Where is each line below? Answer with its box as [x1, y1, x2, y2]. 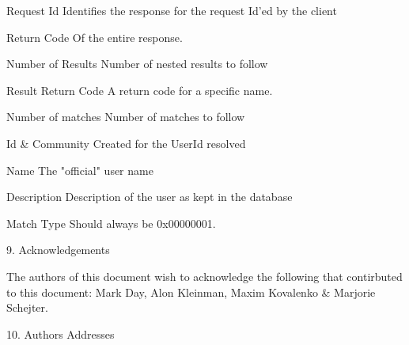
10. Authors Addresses [6, 325, 115, 342]
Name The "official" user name [6, 161, 153, 178]
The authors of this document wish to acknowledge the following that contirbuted [6, 267, 403, 284]
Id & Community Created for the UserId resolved [6, 135, 246, 151]
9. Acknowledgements [6, 241, 110, 258]
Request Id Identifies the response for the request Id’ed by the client [6, 2, 337, 18]
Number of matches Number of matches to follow [6, 108, 245, 125]
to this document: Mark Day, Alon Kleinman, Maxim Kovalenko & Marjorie [6, 283, 376, 300]
